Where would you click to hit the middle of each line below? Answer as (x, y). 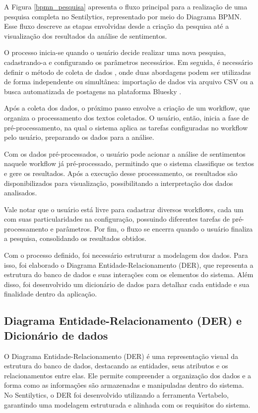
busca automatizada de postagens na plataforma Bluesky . (93, 91)
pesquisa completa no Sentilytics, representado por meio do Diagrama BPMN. (123, 16)
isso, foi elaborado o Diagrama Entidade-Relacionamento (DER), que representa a (129, 265)
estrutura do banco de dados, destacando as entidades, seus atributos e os (116, 366)
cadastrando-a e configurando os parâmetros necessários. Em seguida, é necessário (129, 62)
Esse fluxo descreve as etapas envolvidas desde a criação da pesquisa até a (117, 26)
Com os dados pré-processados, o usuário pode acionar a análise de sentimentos (125, 153)
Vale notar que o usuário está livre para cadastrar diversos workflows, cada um (124, 209)
